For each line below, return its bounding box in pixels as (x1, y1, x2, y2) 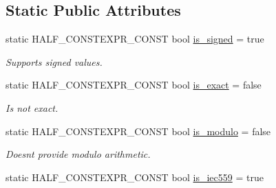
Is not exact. (6, 100, 59, 115)
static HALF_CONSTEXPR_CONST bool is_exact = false (6, 78, 262, 92)
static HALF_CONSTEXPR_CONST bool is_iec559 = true (6, 169, 264, 184)
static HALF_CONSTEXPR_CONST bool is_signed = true (6, 32, 264, 46)
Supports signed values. (6, 54, 103, 69)
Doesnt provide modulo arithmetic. (6, 147, 151, 161)
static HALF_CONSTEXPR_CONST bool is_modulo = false (6, 124, 271, 138)
